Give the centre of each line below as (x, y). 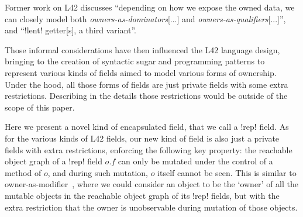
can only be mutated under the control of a (195, 161)
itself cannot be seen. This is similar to (227, 172)
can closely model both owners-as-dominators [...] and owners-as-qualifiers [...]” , (145, 18)
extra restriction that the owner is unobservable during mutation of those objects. (151, 207)
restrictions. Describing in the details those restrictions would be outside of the (146, 96)
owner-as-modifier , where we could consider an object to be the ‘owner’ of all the (151, 184)
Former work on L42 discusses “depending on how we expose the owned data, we (150, 7)
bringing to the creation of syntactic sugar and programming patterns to (135, 61)
